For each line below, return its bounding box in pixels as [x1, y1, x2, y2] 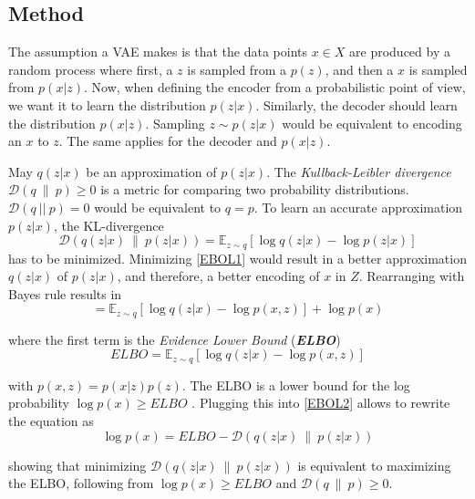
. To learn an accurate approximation [253, 197, 463, 216]
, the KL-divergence [53, 215, 164, 234]
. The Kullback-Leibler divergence [266, 161, 451, 181]
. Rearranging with [358, 266, 465, 286]
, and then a [325, 59, 394, 78]
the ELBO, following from [8, 473, 154, 493]
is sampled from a [187, 59, 286, 78]
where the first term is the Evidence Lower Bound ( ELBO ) [8, 329, 341, 348]
